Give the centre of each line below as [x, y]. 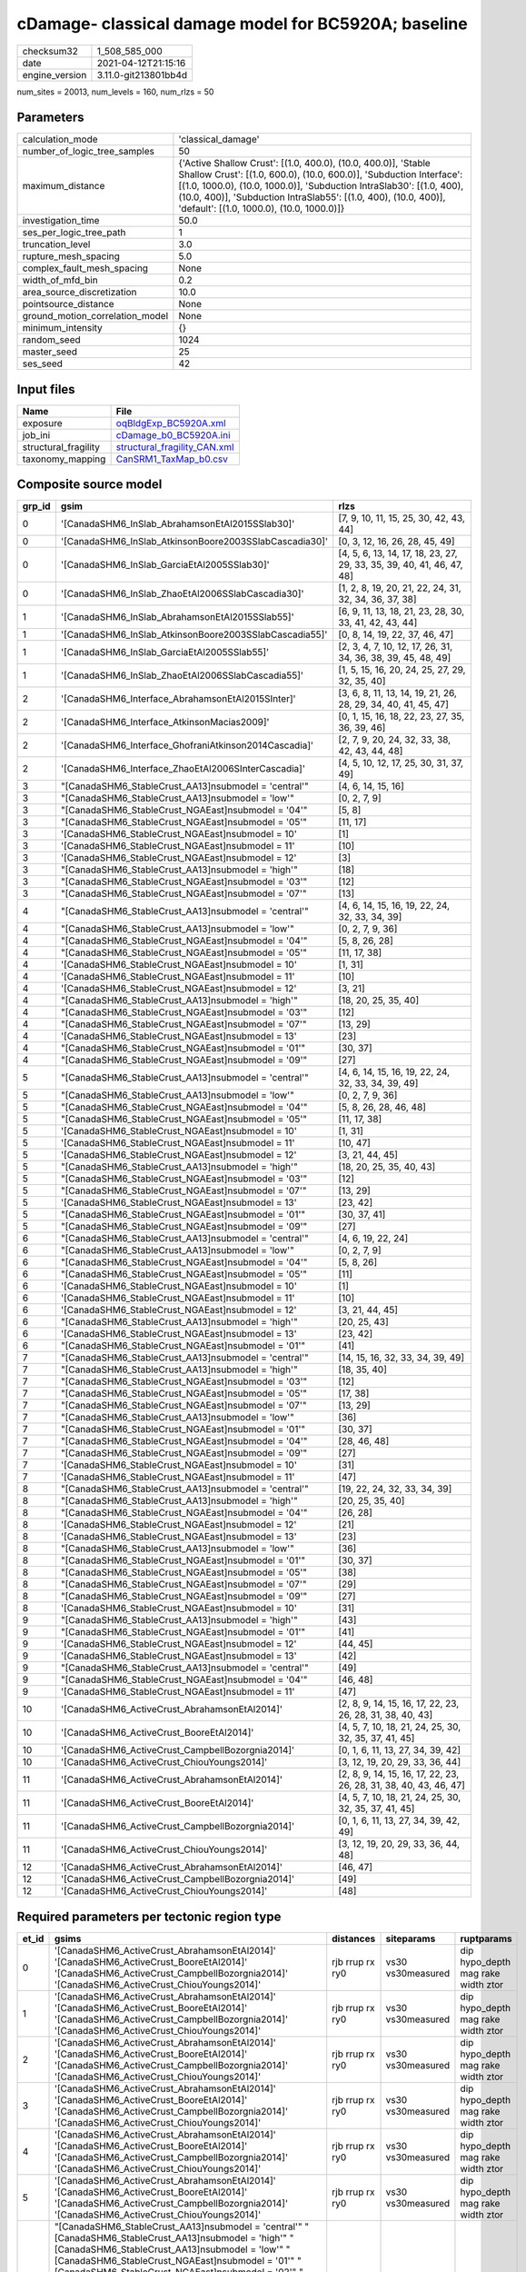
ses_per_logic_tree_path [74, 233]
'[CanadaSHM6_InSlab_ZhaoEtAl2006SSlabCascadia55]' [182, 675]
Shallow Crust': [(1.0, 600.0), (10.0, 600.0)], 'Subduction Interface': [321, 174]
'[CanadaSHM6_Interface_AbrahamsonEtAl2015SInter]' [178, 699]
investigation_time [61, 221]
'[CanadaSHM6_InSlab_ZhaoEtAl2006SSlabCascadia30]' [182, 593]
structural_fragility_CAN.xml [175, 447]
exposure [42, 423]
